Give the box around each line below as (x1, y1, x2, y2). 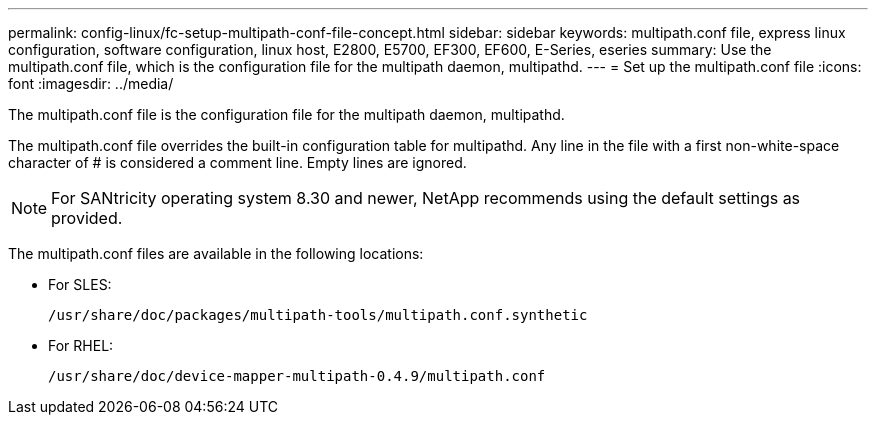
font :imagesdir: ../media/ (8, 75, 174, 92)
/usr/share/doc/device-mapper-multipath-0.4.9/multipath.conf (48, 368, 546, 384)
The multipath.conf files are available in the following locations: (8, 245, 424, 262)
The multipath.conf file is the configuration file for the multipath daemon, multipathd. (8, 106, 565, 123)
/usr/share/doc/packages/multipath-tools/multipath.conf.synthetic (48, 307, 588, 323)
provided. (51, 208, 123, 228)
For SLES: (48, 276, 112, 293)
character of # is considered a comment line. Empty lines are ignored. (8, 154, 467, 171)
